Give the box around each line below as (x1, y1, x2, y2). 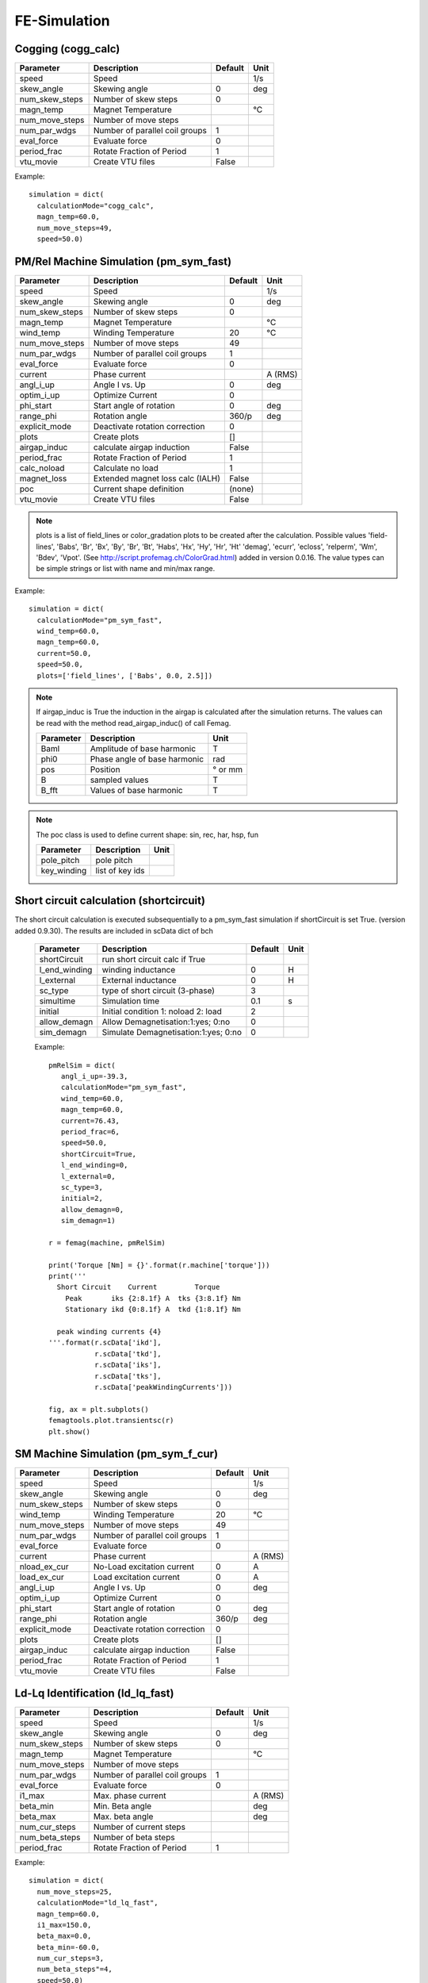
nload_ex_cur (19, 1561, 69, 1572)
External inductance (101, 975, 178, 986)
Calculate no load (93, 462, 159, 474)
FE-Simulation (14, 12, 110, 29)
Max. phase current (93, 1789, 166, 1801)
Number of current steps (93, 1821, 186, 1832)
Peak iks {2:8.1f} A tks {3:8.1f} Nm (64, 1294, 241, 1302)
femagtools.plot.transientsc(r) (48, 1416, 174, 1425)
